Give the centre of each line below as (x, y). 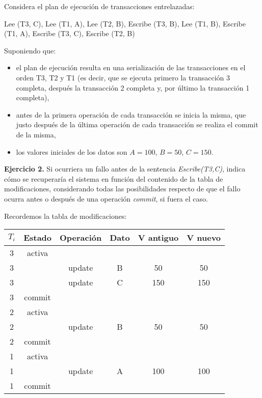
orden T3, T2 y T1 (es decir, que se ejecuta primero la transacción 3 (123, 77)
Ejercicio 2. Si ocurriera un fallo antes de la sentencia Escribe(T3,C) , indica (125, 169)
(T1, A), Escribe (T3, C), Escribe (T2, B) (70, 33)
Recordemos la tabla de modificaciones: (65, 216)
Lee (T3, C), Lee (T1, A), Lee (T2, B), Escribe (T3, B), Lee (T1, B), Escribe (125, 23)
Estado (38, 238)
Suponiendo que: (30, 50)
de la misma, (36, 134)
